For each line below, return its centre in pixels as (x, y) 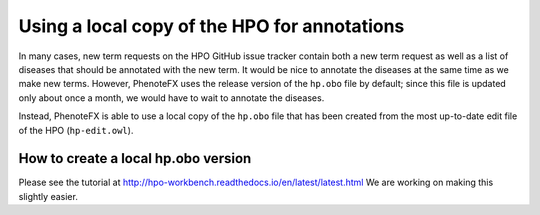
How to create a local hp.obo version (135, 158)
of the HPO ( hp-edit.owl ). (76, 130)
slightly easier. (48, 196)
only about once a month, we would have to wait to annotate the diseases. (171, 97)
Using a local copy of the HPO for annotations (211, 26)
